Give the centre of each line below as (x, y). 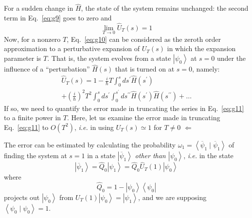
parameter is (23, 58)
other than (150, 155)
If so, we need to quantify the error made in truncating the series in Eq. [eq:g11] (124, 108)
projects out (22, 197)
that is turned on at (145, 69)
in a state (101, 155)
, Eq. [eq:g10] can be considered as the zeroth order (144, 39)
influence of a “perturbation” (47, 69)
